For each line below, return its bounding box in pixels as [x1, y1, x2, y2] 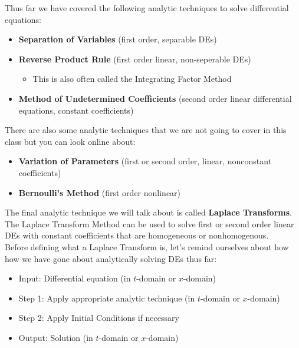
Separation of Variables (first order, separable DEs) [18, 33, 217, 45]
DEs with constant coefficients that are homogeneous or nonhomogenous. [5, 229, 269, 241]
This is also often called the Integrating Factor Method [32, 72, 232, 85]
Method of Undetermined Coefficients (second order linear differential [18, 92, 292, 104]
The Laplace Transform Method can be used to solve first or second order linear [5, 217, 294, 230]
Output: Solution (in [18, 331, 93, 343]
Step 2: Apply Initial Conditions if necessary [18, 311, 179, 324]
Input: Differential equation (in [18, 272, 131, 284]
